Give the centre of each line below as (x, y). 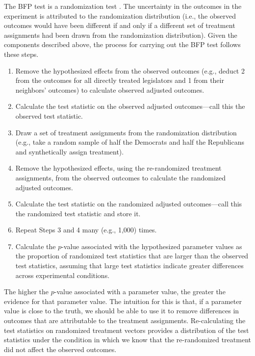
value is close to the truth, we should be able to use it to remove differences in (122, 311)
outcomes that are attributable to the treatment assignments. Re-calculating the (125, 320)
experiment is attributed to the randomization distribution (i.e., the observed (120, 15)
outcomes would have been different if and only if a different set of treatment (120, 25)
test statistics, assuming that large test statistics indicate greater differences (129, 266)
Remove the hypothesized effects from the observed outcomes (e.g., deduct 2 (130, 70)
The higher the (26, 292)
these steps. (21, 54)
